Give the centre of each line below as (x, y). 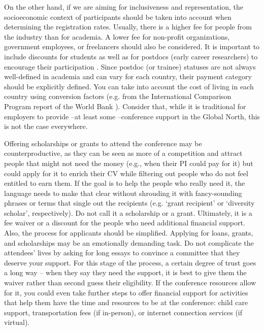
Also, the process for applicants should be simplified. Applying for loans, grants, (129, 233)
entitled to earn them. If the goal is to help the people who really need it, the (125, 183)
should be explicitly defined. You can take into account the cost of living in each (129, 86)
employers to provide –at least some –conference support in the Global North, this (132, 116)
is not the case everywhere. (46, 126)
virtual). (17, 322)
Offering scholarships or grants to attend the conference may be (103, 143)
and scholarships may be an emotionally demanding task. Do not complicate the (129, 242)
